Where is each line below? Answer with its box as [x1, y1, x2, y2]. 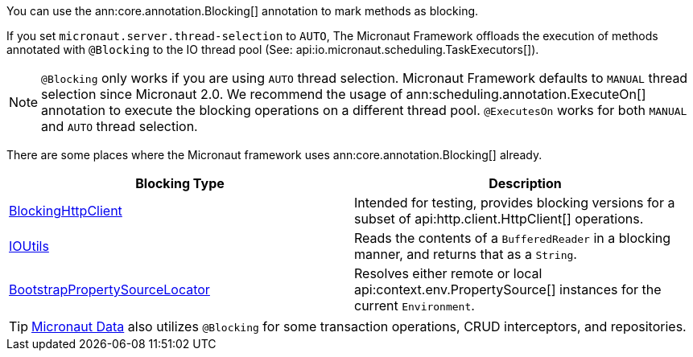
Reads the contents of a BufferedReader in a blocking [354, 230, 671, 246]
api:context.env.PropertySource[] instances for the [354, 281, 662, 297]
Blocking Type [135, 175, 225, 191]
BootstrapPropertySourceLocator [9, 281, 210, 297]
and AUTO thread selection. [41, 118, 198, 134]
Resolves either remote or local [354, 265, 542, 281]
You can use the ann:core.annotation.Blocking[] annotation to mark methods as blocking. [6, 4, 479, 18]
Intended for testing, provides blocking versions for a [354, 195, 675, 211]
